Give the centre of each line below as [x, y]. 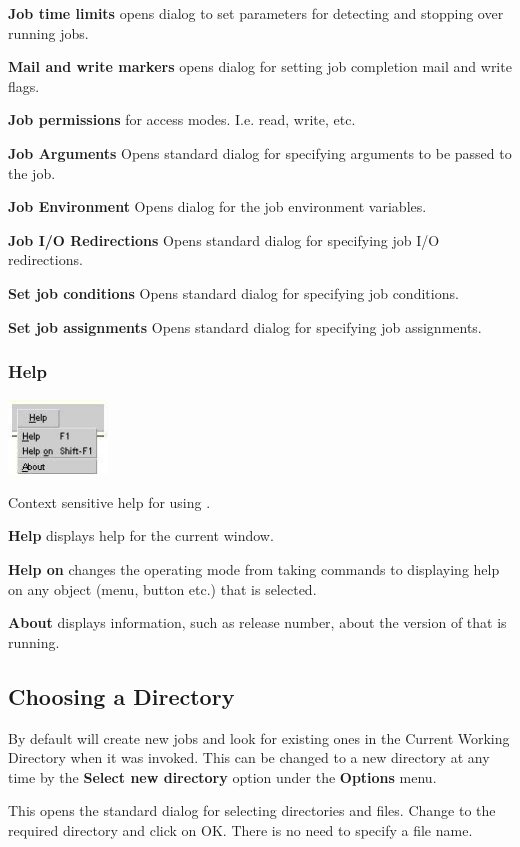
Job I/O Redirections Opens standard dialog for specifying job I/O [224, 239]
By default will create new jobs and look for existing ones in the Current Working [259, 737]
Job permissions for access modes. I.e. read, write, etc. [182, 119]
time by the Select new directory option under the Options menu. [222, 776]
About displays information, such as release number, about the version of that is [257, 622]
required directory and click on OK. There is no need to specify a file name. [240, 830]
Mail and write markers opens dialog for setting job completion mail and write [260, 66]
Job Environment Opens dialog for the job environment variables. [217, 206]
